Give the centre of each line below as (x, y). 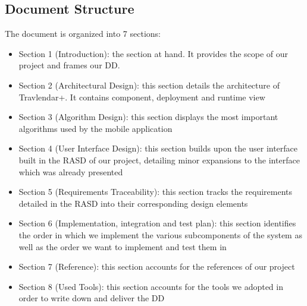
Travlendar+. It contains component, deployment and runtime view (142, 97)
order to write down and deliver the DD (92, 298)
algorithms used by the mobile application (95, 128)
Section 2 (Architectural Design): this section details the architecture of (149, 85)
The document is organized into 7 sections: (83, 34)
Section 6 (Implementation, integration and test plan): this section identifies (157, 223)
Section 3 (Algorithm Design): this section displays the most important (148, 117)
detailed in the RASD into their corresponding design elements (133, 203)
